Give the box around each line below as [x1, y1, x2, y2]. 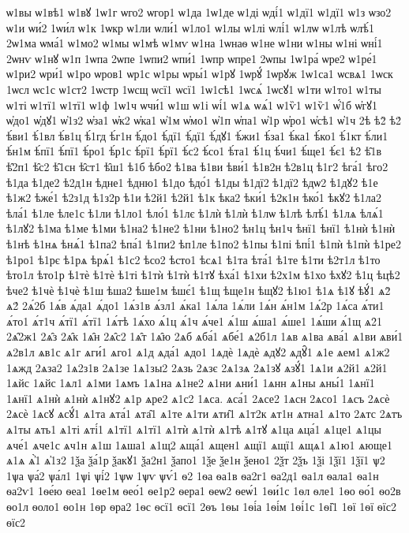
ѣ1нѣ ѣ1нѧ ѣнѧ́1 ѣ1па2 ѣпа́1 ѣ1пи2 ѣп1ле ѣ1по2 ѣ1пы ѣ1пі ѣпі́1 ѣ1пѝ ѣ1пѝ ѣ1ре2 [6, 235, 402, 252]
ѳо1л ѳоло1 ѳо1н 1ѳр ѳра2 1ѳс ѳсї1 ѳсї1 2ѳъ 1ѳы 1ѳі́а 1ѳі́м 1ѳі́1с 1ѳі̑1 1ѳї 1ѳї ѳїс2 [6, 498, 396, 514]
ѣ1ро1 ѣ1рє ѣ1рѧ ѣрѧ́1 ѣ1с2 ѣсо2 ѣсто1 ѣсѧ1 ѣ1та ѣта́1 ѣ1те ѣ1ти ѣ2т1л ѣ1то [6, 251, 381, 267]
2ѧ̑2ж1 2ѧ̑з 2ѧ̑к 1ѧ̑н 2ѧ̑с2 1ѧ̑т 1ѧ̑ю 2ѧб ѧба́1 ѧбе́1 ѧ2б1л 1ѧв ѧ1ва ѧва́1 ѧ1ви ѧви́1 [6, 328, 403, 345]
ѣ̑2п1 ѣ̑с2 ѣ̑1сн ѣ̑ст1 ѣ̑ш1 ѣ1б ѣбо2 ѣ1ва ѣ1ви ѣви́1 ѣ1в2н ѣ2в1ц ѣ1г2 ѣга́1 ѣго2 [6, 158, 388, 174]
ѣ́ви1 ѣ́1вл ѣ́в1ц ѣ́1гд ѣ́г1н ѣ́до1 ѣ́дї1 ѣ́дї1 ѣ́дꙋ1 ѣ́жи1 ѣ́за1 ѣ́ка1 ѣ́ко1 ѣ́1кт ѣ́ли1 [6, 127, 388, 143]
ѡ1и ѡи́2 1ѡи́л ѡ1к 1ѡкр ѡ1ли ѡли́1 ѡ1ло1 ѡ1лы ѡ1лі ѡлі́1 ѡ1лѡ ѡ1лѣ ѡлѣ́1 [6, 19, 374, 35]
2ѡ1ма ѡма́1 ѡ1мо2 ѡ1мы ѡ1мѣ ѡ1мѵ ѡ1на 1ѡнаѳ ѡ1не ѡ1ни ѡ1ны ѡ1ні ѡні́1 [6, 35, 383, 51]
